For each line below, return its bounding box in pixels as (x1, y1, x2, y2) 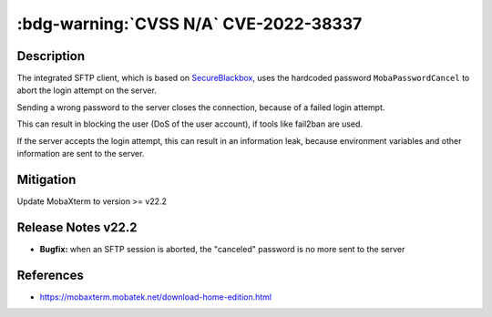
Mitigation (16, 171, 77, 187)
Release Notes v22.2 (16, 220, 138, 235)
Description (16, 48, 86, 64)
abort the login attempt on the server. (16, 85, 157, 96)
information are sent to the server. (16, 148, 145, 159)
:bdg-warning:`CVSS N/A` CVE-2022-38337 (16, 14, 363, 34)
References (16, 267, 84, 282)
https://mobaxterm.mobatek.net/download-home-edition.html (39, 291, 272, 302)
